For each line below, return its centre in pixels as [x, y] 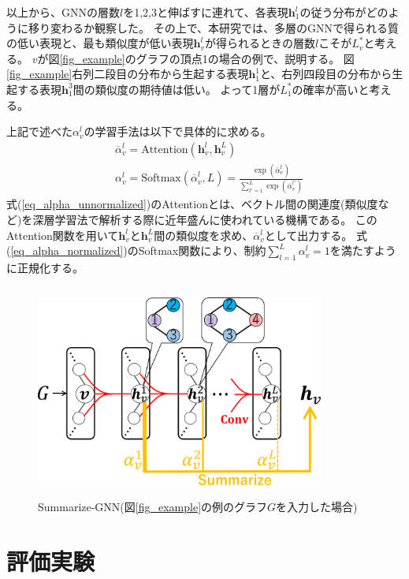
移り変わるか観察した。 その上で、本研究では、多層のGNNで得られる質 [214, 27]
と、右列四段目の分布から [326, 74]
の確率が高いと [331, 89]
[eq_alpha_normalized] [67, 250]
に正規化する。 [45, 268]
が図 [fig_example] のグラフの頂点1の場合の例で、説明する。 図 [196, 58]
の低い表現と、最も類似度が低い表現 [100, 43]
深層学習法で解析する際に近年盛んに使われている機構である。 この [205, 220]
